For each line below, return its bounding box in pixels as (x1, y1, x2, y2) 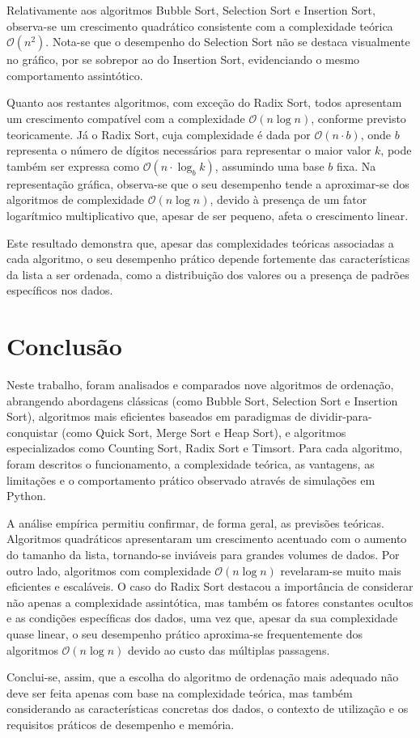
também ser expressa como (6, 157, 139, 174)
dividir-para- (310, 408, 372, 425)
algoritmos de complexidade (6, 191, 145, 208)
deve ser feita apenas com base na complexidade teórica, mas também (6, 684, 353, 701)
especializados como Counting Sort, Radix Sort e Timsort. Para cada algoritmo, (6, 439, 403, 456)
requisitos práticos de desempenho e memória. (6, 715, 235, 732)
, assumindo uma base (214, 157, 325, 174)
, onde (360, 125, 392, 142)
